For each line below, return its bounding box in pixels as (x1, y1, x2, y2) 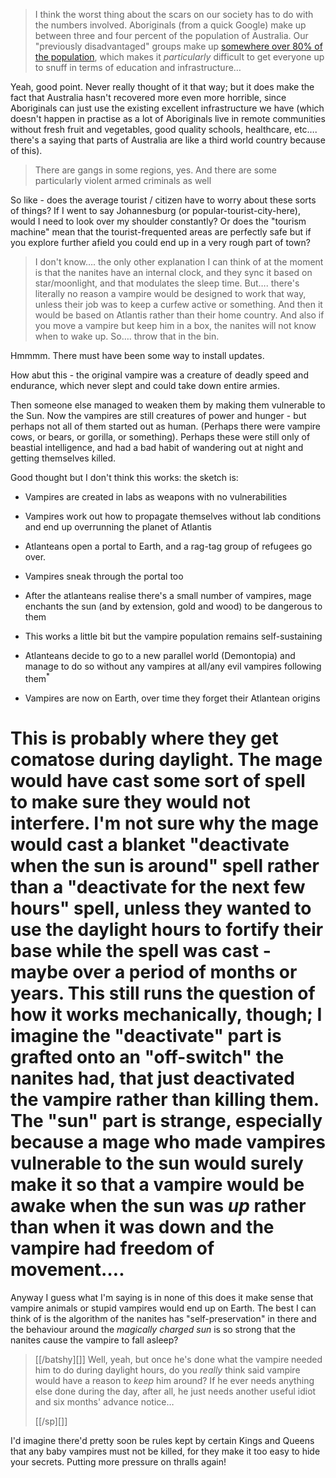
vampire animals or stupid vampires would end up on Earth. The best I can (10, 1302, 317, 1314)
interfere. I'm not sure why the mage (10, 812, 320, 834)
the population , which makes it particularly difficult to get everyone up (34, 51, 325, 63)
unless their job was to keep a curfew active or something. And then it (34, 299, 323, 310)
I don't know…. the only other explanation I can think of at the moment (34, 256, 324, 268)
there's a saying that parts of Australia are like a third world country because (10, 134, 326, 146)
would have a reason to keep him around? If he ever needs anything (34, 1374, 315, 1386)
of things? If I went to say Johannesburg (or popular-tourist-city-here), (10, 205, 301, 216)
